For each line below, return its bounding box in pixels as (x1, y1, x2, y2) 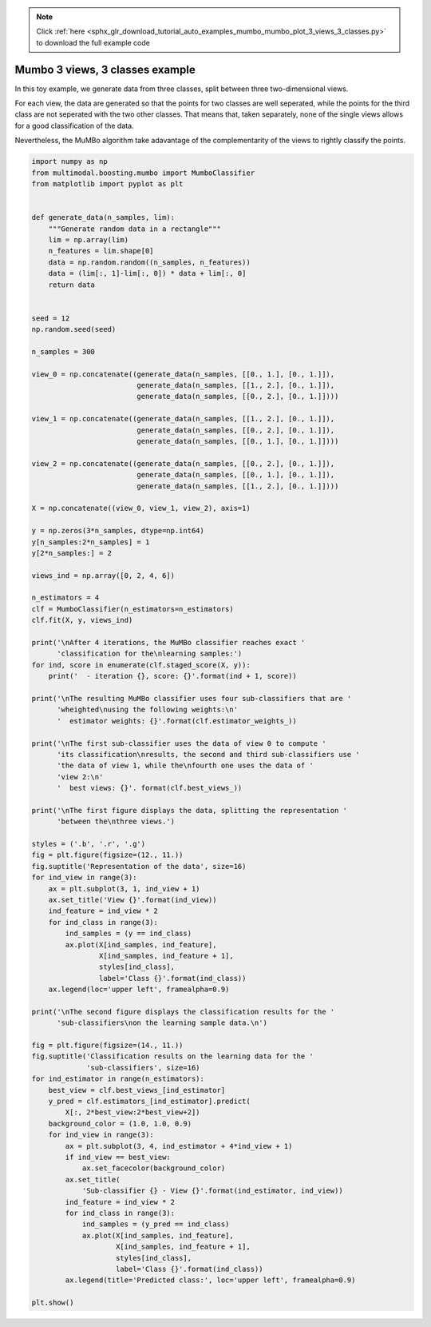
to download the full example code (36, 38, 151, 47)
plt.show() (31, 1298, 74, 1307)
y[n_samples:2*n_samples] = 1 (31, 537, 150, 547)
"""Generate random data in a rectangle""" (48, 224, 221, 233)
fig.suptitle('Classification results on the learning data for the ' (31, 1052, 314, 1061)
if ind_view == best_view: (65, 1153, 171, 1162)
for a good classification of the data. (14, 121, 135, 130)
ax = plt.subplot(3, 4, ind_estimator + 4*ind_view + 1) (65, 1142, 293, 1150)
